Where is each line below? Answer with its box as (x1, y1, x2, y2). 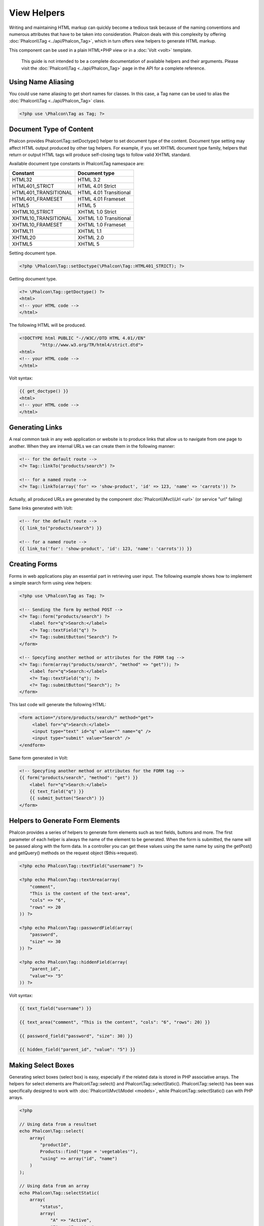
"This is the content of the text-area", (29, 891, 131, 896)
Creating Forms (9, 560, 58, 568)
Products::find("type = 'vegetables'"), (40, 1149, 138, 1154)
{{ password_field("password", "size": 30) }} (19, 1033, 133, 1039)
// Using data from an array (19, 1183, 89, 1189)
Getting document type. (9, 276, 57, 281)
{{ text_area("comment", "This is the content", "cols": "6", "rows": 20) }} (19, 1019, 210, 1025)
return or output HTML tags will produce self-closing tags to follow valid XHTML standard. (9, 152, 191, 158)
